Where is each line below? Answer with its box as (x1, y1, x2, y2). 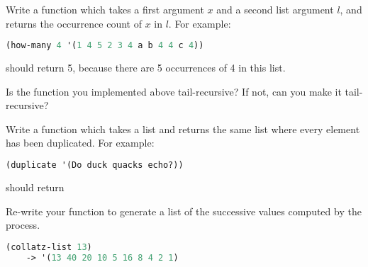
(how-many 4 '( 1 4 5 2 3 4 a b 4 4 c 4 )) (6, 40, 204, 51)
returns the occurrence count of (6, 16, 142, 30)
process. (6, 217, 40, 232)
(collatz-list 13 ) (6, 242, 92, 252)
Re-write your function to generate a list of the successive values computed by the (6, 203, 362, 218)
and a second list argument (216, 2, 334, 16)
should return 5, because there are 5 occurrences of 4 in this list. (6, 60, 286, 75)
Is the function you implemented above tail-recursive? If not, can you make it (6, 84, 342, 98)
